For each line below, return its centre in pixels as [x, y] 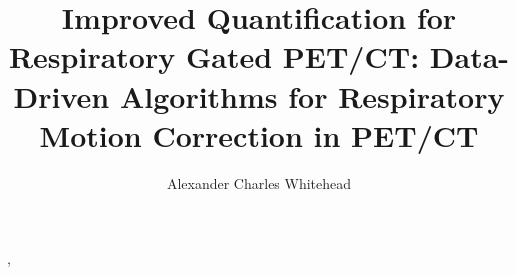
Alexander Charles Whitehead [259, 182]
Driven [61, 95]
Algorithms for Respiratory [312, 95]
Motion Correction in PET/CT [259, 134]
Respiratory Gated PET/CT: [214, 56]
